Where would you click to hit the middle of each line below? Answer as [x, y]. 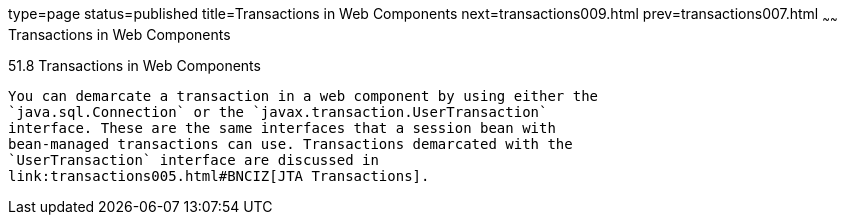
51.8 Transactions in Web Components [134, 65]
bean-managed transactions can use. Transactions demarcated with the [290, 143]
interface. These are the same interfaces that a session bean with [282, 127]
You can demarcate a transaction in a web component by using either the [303, 95]
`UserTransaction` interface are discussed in [193, 159]
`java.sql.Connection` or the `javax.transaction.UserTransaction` [278, 111]
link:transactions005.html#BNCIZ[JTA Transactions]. [219, 175]
